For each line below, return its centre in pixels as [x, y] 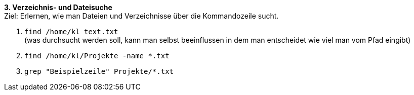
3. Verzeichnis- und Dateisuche [58, 7]
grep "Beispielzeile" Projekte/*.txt [99, 71]
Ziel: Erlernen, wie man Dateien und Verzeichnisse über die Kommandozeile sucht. [141, 16]
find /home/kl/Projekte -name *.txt [97, 56]
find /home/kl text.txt [71, 32]
